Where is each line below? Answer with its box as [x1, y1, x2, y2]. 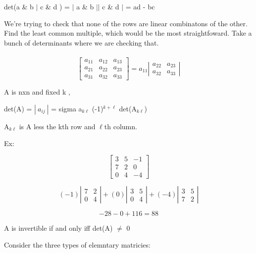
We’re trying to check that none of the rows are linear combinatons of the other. [4, 18, 248, 28]
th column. [104, 121, 137, 132]
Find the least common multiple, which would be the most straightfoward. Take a [4, 28, 252, 38]
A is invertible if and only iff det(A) [4, 223, 113, 233]
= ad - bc [125, 1, 155, 11]
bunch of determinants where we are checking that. [4, 37, 159, 48]
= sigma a [51, 103, 82, 114]
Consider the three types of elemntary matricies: [4, 239, 151, 250]
